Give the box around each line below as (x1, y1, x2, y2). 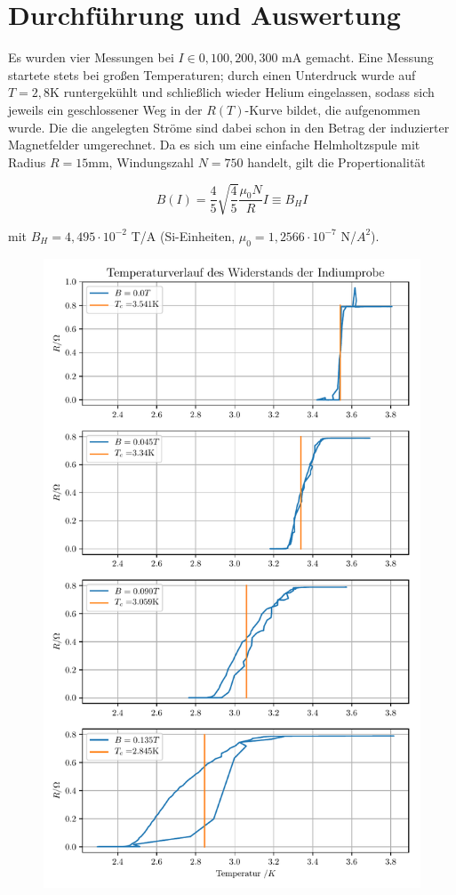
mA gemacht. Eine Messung (282, 48, 434, 67)
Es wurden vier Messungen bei (8, 48, 174, 67)
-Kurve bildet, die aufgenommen (244, 100, 420, 118)
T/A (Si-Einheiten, (131, 226, 236, 245)
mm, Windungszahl (88, 152, 194, 171)
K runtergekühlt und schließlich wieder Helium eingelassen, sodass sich (50, 83, 435, 101)
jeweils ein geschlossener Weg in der (8, 100, 203, 118)
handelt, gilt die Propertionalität (247, 152, 426, 171)
